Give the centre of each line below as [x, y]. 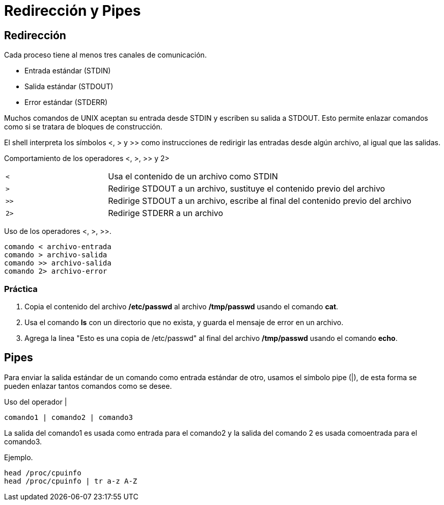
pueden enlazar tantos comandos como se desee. [88, 386]
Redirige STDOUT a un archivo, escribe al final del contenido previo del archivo [260, 201]
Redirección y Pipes [73, 11]
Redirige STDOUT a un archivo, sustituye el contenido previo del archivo [247, 189]
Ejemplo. [19, 457]
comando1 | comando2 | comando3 [68, 417]
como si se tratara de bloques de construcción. [83, 127]
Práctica [21, 289]
